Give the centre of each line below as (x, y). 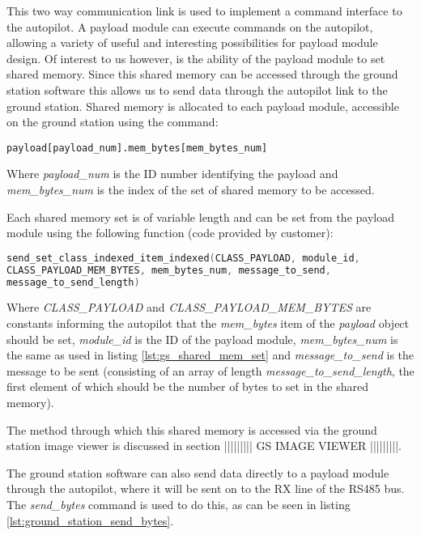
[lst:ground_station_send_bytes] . (90, 520)
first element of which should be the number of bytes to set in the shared (187, 386)
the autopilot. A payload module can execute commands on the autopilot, (190, 26)
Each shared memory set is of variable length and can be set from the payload (200, 217)
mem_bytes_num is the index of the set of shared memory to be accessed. (191, 189)
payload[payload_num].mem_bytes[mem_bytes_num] (137, 148)
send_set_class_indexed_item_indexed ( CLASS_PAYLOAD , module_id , (183, 258)
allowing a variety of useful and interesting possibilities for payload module (192, 42)
